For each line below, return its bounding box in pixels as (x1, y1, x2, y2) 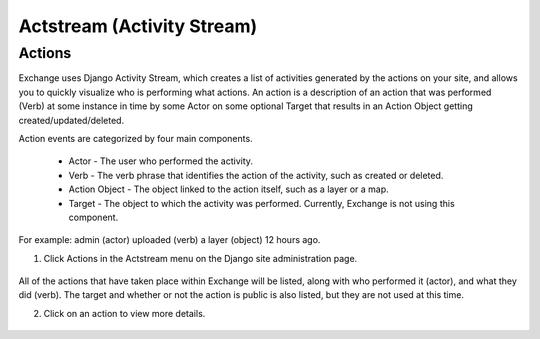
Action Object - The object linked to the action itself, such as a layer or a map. (68, 183, 389, 195)
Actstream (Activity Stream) (18, 15, 258, 37)
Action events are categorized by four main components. (18, 132, 254, 144)
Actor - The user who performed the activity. (68, 155, 254, 167)
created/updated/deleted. (18, 114, 125, 126)
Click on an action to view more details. (43, 307, 206, 319)
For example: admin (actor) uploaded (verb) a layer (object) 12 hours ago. (18, 234, 321, 246)
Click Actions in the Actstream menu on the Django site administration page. (43, 252, 358, 264)
